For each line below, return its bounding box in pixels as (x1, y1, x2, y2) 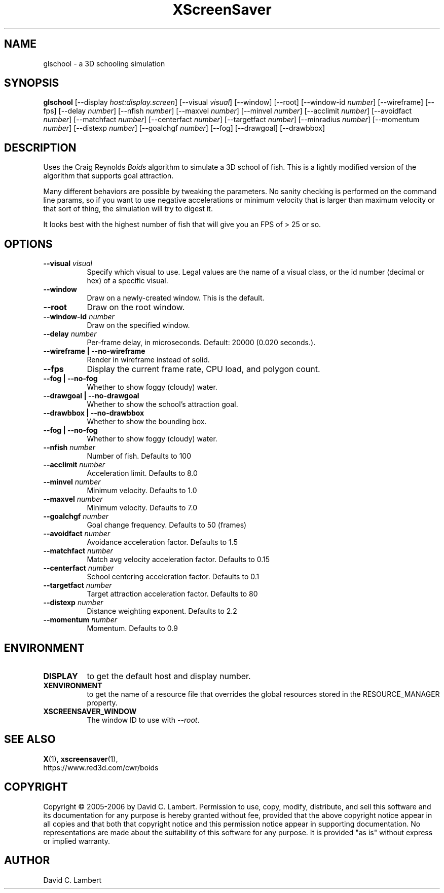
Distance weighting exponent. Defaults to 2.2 (87, 607, 237, 616)
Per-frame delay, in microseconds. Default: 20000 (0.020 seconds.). (87, 338, 316, 347)
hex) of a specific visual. (87, 276, 168, 285)
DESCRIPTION (4, 141, 77, 154)
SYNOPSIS (4, 77, 59, 90)
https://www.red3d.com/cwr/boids (43, 763, 159, 772)
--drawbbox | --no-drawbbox (43, 408, 144, 418)
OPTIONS (4, 237, 53, 250)
